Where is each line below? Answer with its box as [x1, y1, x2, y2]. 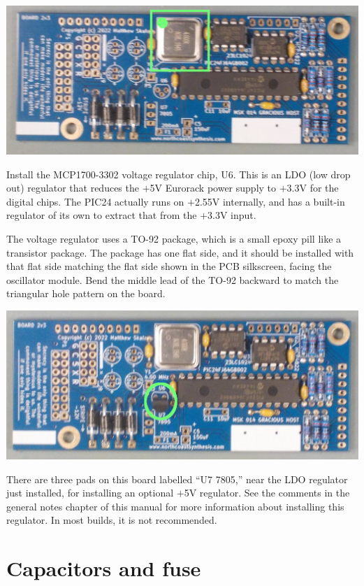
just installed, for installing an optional [6, 485, 174, 500]
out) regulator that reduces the [6, 180, 139, 195]
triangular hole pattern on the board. [6, 286, 166, 301]
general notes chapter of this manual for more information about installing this [6, 499, 344, 513]
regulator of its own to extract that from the [6, 208, 197, 222]
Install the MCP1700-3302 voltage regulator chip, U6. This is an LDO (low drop [6, 166, 351, 181]
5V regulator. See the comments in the [184, 485, 350, 500]
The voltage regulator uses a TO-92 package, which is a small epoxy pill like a [6, 231, 342, 246]
